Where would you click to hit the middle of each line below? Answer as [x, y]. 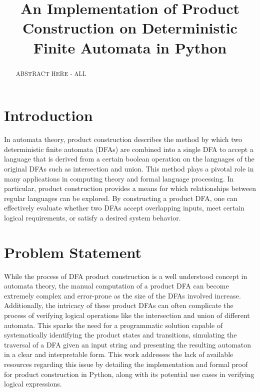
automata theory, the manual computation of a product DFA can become [116, 286]
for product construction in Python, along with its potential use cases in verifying [129, 374]
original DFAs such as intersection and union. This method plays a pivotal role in [129, 168]
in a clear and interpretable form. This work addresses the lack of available [119, 354]
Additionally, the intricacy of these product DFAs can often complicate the [119, 305]
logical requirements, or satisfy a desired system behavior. [92, 217]
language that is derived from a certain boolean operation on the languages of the [129, 159]
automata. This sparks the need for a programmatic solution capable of [113, 325]
